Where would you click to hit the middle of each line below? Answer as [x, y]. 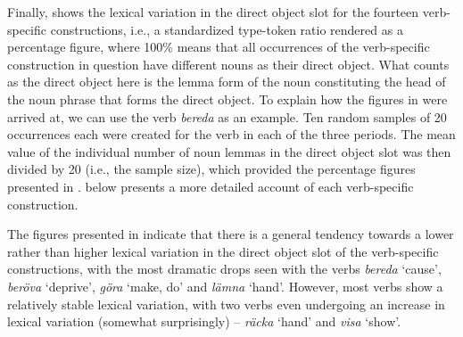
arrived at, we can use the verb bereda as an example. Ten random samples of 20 [227, 116]
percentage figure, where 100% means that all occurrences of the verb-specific [219, 47]
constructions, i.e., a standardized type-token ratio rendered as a [227, 29]
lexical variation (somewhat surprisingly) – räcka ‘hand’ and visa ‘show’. [204, 321]
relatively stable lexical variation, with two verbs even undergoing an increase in [226, 304]
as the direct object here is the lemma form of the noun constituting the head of [227, 82]
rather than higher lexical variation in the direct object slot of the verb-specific [223, 251]
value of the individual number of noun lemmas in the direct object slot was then [229, 151]
